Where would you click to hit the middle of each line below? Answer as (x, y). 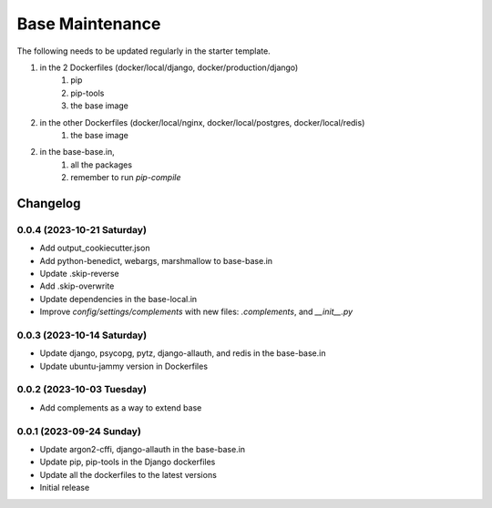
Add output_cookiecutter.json (95, 248)
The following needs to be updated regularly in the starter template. (143, 51)
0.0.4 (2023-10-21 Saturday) (82, 229)
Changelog (49, 203)
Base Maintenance (89, 24)
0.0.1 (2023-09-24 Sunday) (79, 431)
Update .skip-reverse (79, 274)
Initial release (65, 488)
